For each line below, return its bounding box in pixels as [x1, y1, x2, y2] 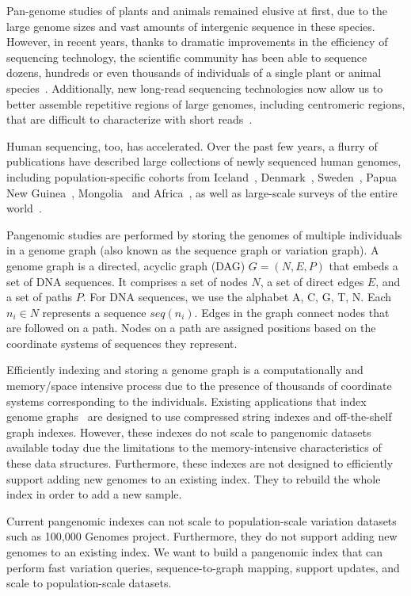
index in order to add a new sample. [6, 486, 182, 502]
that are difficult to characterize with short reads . [6, 111, 253, 128]
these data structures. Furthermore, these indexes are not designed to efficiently [6, 455, 394, 472]
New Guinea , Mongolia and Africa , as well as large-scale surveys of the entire [6, 184, 398, 201]
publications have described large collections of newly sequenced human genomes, [6, 153, 401, 170]
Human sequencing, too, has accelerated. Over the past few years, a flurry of [6, 137, 378, 154]
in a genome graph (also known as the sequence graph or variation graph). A [6, 242, 379, 258]
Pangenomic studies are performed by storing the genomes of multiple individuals [6, 226, 402, 243]
